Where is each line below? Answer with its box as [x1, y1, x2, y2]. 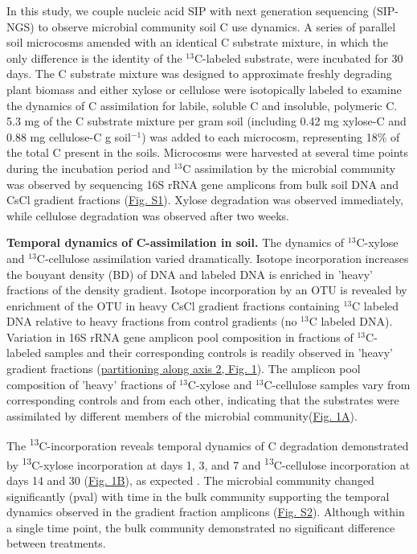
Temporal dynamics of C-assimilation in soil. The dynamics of [6, 234, 345, 251]
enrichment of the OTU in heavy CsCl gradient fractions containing [6, 297, 340, 314]
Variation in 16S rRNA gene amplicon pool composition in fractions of [6, 328, 354, 345]
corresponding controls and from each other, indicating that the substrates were [6, 392, 399, 408]
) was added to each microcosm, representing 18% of [141, 128, 400, 145]
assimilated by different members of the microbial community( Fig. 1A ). [6, 407, 358, 424]
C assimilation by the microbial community [182, 159, 396, 176]
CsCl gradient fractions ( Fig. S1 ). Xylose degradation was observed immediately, [6, 191, 403, 208]
